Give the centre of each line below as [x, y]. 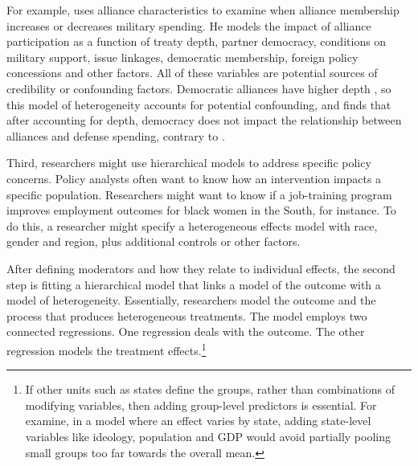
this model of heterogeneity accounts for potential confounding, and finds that [199, 104]
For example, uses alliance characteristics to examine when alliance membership [203, 10]
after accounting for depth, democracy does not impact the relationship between [204, 120]
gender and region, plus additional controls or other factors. [154, 241]
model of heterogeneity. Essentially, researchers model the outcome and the [191, 300]
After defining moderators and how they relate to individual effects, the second [201, 268]
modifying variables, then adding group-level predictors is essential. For [201, 405]
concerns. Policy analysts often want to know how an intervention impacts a [194, 178]
